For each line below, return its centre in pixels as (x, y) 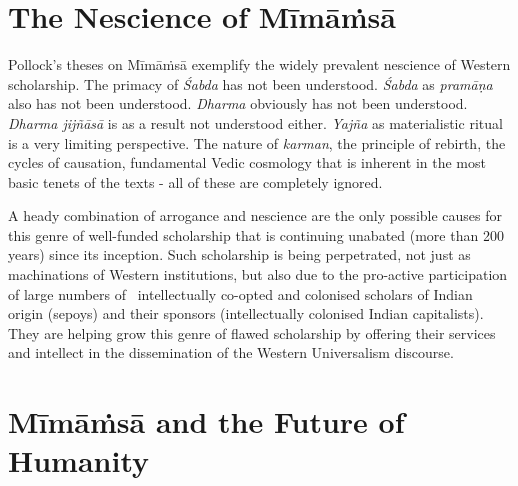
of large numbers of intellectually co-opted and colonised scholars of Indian (240, 293)
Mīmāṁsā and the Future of (206, 421)
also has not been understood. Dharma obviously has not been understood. (238, 103)
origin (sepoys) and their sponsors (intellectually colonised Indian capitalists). (246, 313)
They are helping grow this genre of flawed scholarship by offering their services (252, 332)
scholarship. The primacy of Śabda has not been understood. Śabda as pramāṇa (250, 83)
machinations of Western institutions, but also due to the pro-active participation (258, 274)
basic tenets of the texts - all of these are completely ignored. (195, 181)
